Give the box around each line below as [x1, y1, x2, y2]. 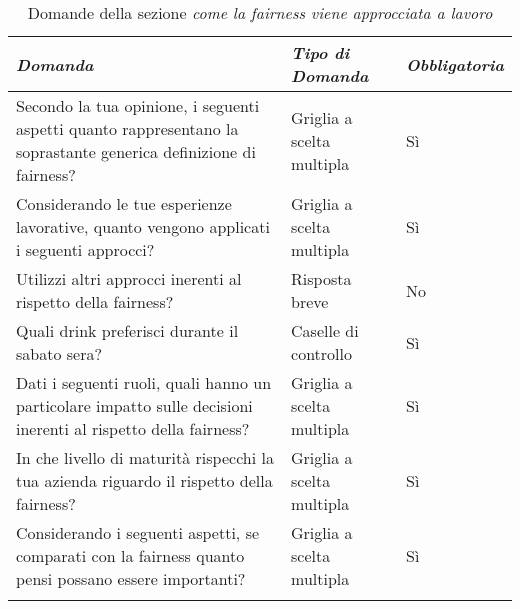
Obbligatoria [406, 52, 504, 76]
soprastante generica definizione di [16, 140, 256, 163]
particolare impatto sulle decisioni [16, 394, 253, 417]
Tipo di [291, 41, 350, 64]
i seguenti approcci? [16, 238, 155, 261]
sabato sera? [16, 342, 102, 365]
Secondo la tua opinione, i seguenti [16, 94, 260, 117]
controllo [291, 342, 352, 365]
